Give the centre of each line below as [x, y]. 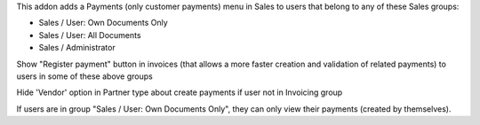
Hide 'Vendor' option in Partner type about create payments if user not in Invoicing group [180, 92]
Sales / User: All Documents [90, 35]
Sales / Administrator [77, 48]
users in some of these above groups [84, 76]
